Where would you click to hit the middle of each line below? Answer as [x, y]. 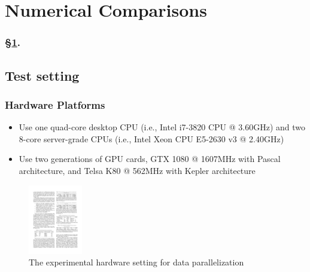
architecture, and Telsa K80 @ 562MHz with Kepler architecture [137, 170]
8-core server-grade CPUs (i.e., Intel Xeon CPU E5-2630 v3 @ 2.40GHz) [151, 138]
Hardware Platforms [55, 104]
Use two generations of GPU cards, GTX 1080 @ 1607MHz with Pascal [150, 159]
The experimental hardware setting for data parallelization [136, 262]
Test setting [42, 75]
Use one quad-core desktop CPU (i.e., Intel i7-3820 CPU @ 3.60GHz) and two [162, 127]
